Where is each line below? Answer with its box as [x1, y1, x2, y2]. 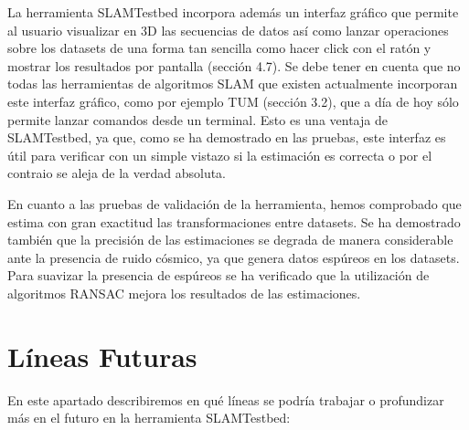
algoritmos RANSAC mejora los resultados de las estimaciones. [7, 283, 361, 302]
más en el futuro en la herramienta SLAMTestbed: [7, 408, 291, 427]
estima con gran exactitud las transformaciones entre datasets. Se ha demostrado [7, 212, 461, 231]
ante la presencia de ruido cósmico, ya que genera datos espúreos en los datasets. [7, 247, 460, 267]
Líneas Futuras [7, 337, 197, 374]
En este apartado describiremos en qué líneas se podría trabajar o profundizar [7, 390, 444, 409]
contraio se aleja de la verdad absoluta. [7, 163, 227, 183]
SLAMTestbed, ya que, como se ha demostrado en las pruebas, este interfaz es [7, 128, 446, 147]
